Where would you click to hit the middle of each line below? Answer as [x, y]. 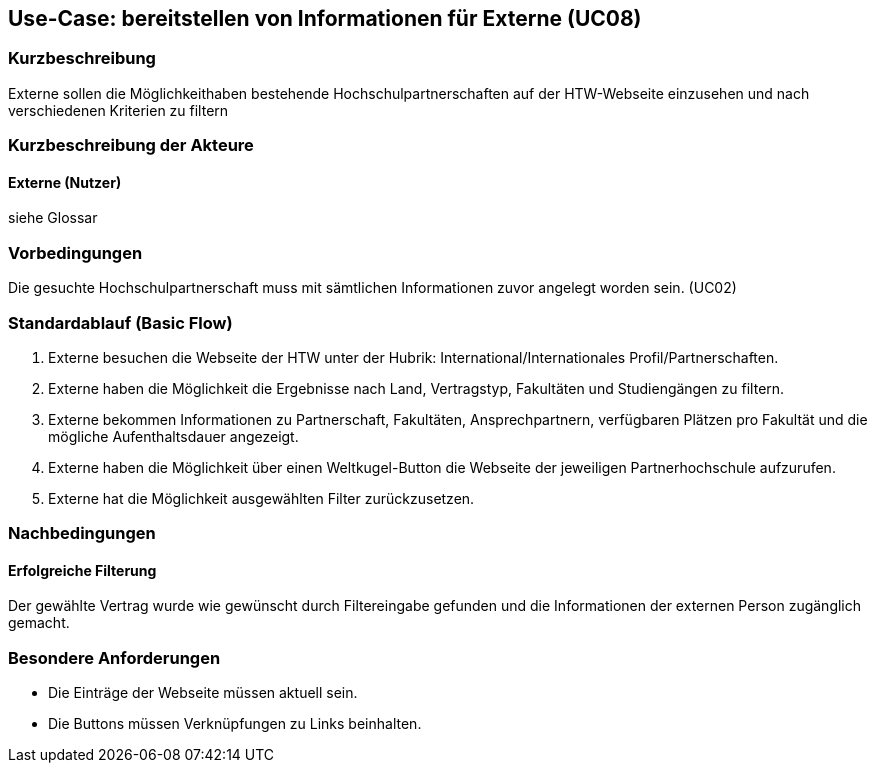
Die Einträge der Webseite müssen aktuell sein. [203, 693]
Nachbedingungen [82, 533]
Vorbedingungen [75, 252]
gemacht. [39, 623]
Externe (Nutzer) [65, 182]
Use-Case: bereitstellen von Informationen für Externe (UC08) [325, 18]
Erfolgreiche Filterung [82, 570]
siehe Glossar [53, 218]
